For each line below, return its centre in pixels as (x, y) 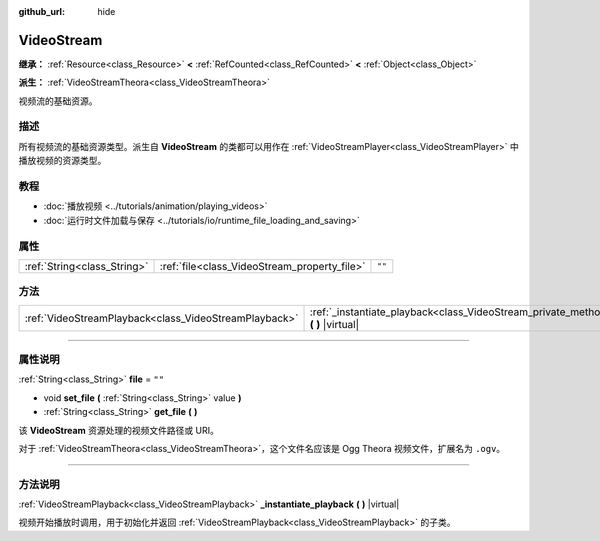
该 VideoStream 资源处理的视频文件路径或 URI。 (119, 430)
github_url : (41, 11)
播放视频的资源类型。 (62, 161)
